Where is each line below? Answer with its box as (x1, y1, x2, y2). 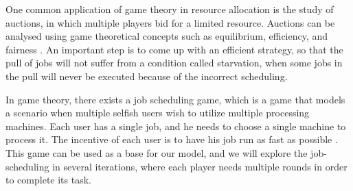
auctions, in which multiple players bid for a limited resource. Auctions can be (5, 15, 335, 29)
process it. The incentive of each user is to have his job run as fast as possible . (5, 132, 338, 147)
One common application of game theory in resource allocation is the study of (5, 2, 334, 16)
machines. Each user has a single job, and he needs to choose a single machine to (5, 118, 346, 133)
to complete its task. (5, 173, 91, 187)
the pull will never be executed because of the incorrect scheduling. (5, 68, 288, 83)
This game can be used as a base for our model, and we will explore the (5, 145, 308, 160)
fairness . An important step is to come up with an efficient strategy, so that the (5, 42, 343, 56)
